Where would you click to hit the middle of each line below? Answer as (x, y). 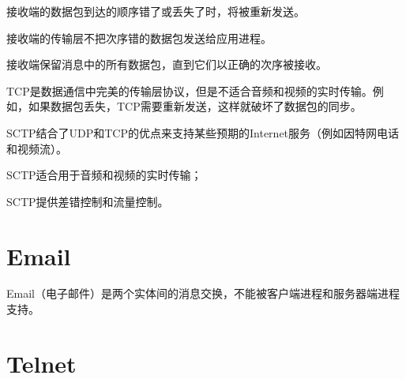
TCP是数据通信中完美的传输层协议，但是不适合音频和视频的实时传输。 (190, 90)
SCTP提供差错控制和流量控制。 (88, 201)
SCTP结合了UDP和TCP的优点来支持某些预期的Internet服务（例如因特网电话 (203, 132)
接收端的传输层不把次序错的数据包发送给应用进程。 (139, 38)
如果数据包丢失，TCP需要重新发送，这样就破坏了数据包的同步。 (195, 106)
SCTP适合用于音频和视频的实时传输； (104, 175)
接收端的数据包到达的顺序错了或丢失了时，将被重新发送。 (156, 11)
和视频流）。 (37, 148)
